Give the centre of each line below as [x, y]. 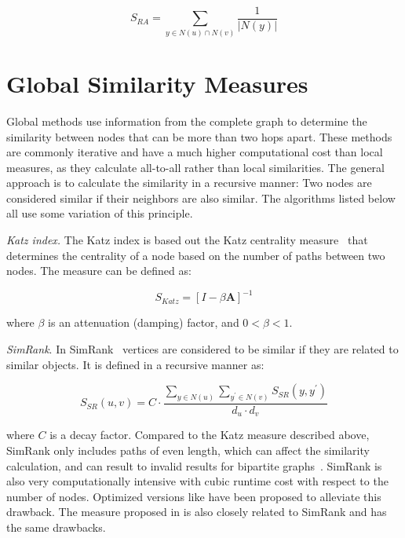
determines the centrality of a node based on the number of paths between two [196, 255]
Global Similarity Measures [157, 83]
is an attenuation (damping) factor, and [144, 322]
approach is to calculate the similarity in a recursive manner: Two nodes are [189, 183]
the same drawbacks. [56, 527]
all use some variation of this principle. [100, 213]
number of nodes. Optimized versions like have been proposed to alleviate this [194, 496]
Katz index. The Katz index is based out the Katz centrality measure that [187, 240]
